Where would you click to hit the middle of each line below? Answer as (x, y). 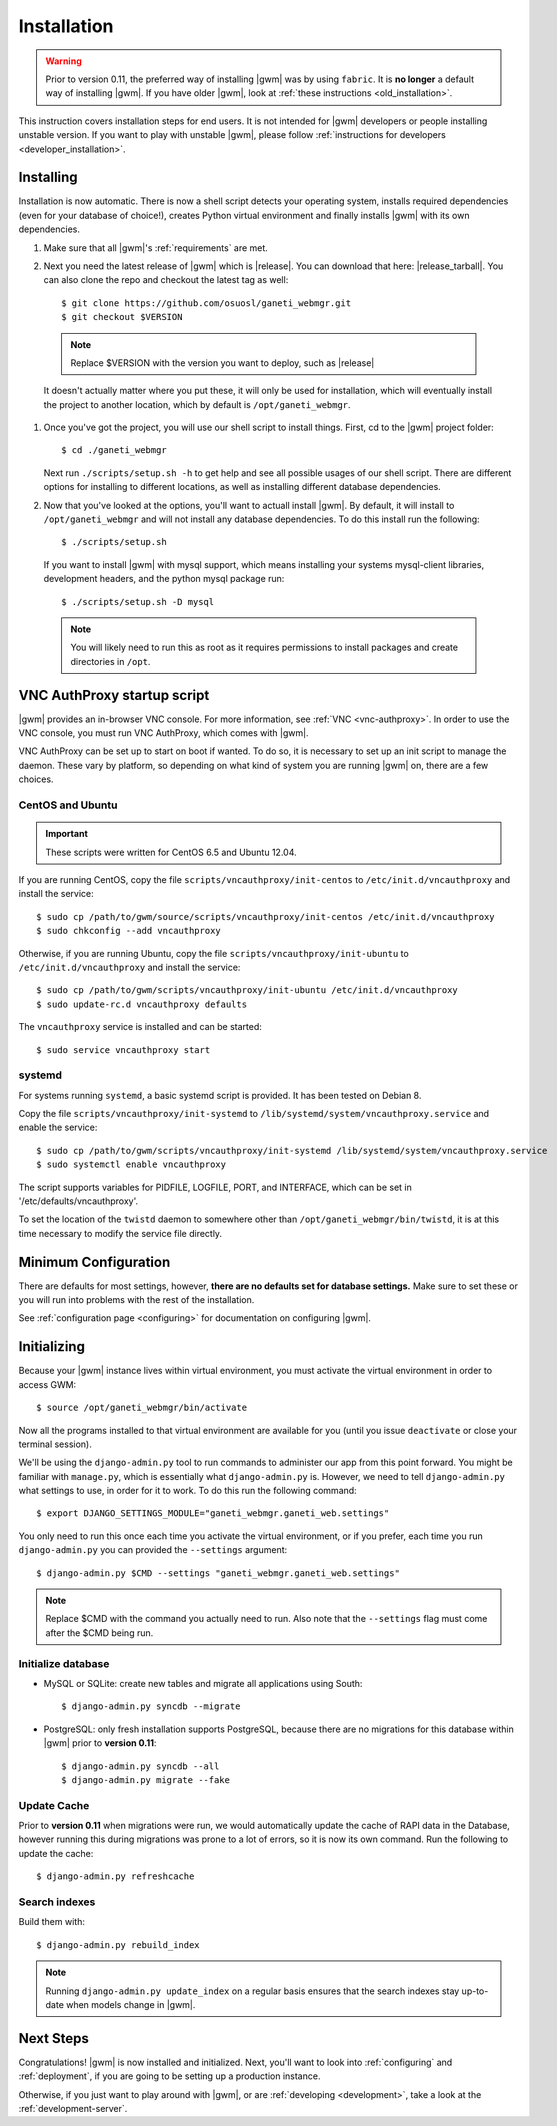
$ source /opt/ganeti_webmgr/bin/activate (142, 1408)
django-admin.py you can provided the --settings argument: (153, 1550)
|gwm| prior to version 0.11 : (100, 1743)
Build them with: (51, 1922)
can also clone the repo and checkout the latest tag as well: (166, 280)
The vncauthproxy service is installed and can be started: (140, 1027)
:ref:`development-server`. (73, 2109)
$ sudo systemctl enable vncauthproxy (131, 1164)
